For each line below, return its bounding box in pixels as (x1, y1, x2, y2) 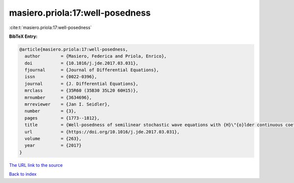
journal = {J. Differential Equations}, (24, 81, 139, 86)
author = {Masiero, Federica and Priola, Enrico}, (24, 53, 167, 59)
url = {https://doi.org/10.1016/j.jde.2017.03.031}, (24, 129, 180, 134)
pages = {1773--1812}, (24, 115, 100, 121)
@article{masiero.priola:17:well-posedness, (19, 47, 128, 52)
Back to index (9, 171, 37, 177)
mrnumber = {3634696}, (24, 95, 92, 100)
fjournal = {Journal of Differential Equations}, (24, 67, 159, 73)
